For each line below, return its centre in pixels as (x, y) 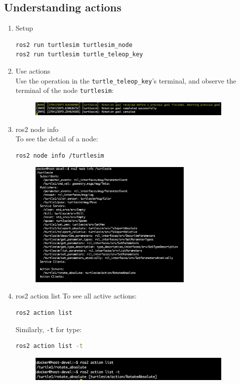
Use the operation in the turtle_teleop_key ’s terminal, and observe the (126, 80)
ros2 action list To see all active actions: (76, 296)
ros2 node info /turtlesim (60, 155)
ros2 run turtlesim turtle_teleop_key (79, 55)
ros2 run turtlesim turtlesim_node (74, 45)
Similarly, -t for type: (49, 329)
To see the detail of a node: (57, 139)
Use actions (33, 70)
